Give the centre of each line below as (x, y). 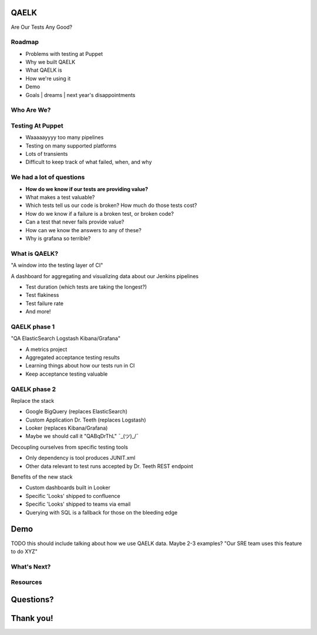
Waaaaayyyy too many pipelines (65, 138)
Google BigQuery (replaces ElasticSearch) (77, 412)
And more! (38, 312)
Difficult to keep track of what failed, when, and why (89, 162)
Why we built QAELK (50, 62)
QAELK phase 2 (33, 389)
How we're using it (48, 78)
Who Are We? (31, 110)
